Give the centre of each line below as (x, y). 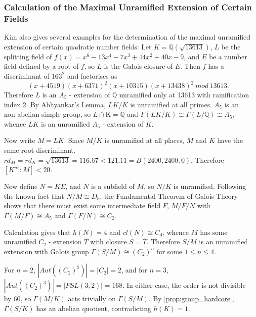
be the (231, 46)
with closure (108, 242)
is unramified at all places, (144, 140)
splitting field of (28, 56)
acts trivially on (92, 298)
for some (169, 251)
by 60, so (18, 298)
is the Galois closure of (138, 66)
